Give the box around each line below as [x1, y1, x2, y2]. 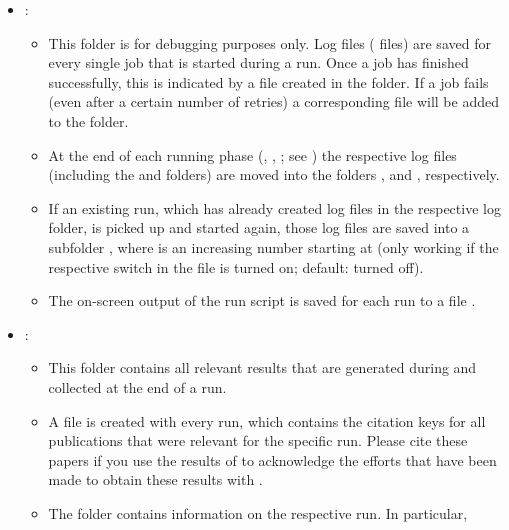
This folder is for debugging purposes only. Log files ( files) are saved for [48, 32, 491, 53]
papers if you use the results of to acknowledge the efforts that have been [48, 449, 497, 470]
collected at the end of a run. [48, 376, 227, 397]
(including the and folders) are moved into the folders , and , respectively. [48, 164, 500, 185]
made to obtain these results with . [48, 469, 263, 490]
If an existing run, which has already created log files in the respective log [48, 197, 501, 218]
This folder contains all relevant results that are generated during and [48, 357, 477, 378]
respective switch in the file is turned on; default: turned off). [48, 256, 424, 277]
